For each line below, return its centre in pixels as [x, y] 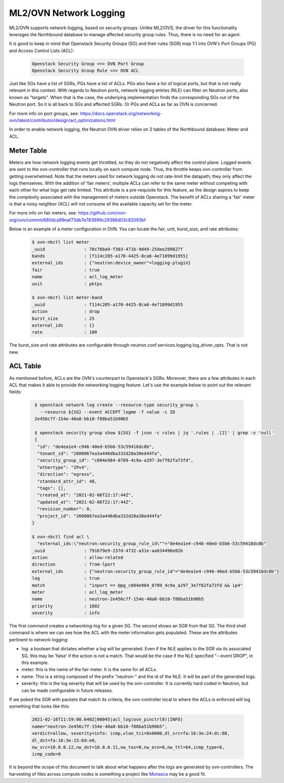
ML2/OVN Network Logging [67, 13]
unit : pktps [67, 284]
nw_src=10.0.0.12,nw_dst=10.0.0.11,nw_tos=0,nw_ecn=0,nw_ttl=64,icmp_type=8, [128, 747]
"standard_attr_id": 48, [67, 481]
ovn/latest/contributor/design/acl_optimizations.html [62, 120]
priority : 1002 [66, 606]
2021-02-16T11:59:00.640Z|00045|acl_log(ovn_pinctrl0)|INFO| [107, 720]
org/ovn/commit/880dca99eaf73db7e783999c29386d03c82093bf [78, 220]
